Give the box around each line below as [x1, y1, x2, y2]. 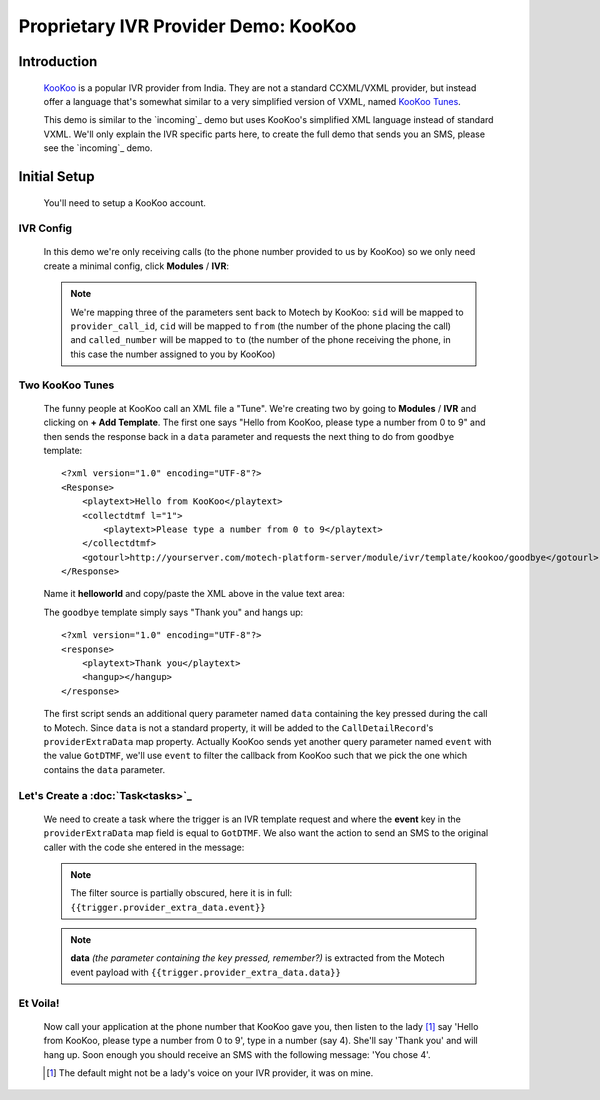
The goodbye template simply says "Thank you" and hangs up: [43, 606, 304, 618]
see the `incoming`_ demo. [43, 142, 153, 154]
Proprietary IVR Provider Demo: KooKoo [18, 15, 357, 37]
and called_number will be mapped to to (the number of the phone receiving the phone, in [70, 334, 451, 346]
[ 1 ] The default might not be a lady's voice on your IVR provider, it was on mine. [46, 1066, 374, 1079]
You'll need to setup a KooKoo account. [43, 196, 207, 209]
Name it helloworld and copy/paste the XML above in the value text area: [43, 588, 345, 600]
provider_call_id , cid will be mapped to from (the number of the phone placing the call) [70, 320, 452, 332]
